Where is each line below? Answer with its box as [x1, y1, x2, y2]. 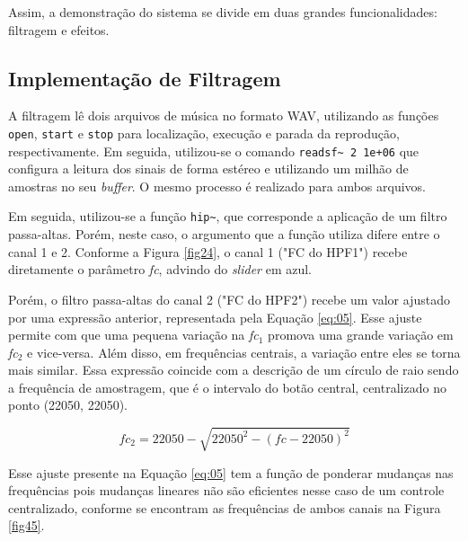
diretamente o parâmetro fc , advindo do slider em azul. [8, 260, 313, 279]
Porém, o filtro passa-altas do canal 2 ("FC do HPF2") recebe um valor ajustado [8, 289, 450, 308]
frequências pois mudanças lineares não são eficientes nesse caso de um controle [8, 481, 445, 500]
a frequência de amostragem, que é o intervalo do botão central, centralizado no [8, 377, 446, 396]
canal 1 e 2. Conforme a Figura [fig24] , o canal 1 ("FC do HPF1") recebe [8, 242, 408, 261]
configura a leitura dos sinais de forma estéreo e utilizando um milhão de [8, 159, 409, 178]
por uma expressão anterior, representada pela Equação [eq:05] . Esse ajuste [8, 307, 422, 326]
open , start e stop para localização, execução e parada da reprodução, [8, 123, 400, 142]
